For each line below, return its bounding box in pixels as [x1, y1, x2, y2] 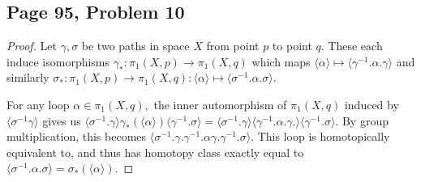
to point [272, 37, 312, 54]
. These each [320, 37, 383, 54]
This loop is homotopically [257, 128, 390, 145]
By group [342, 112, 389, 129]
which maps [251, 53, 311, 70]
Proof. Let [6, 37, 57, 54]
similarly [6, 69, 49, 86]
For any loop [6, 95, 70, 112]
